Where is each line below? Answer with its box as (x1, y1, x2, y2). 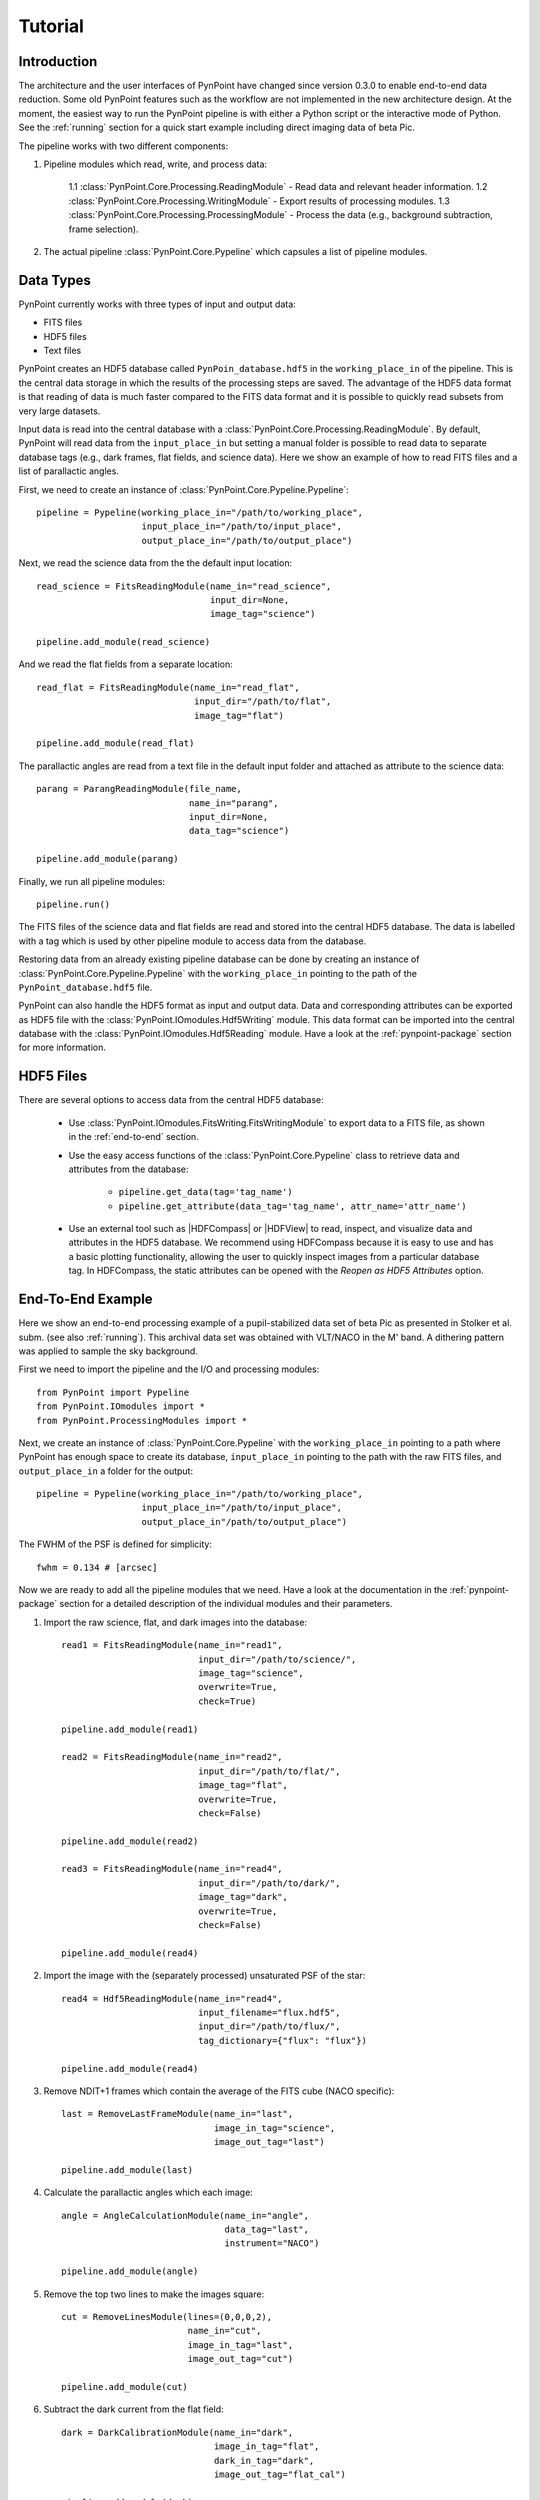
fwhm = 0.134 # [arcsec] (36, 1561, 158, 1573)
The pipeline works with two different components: (18, 140, 229, 152)
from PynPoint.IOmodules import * (36, 1401, 205, 1412)
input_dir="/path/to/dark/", (198, 1877, 341, 1889)
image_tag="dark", (198, 1891, 289, 1903)
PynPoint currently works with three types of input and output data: (18, 298, 297, 310)
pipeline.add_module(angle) (61, 2266, 199, 2277)
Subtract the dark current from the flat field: (43, 2403, 224, 2415)
